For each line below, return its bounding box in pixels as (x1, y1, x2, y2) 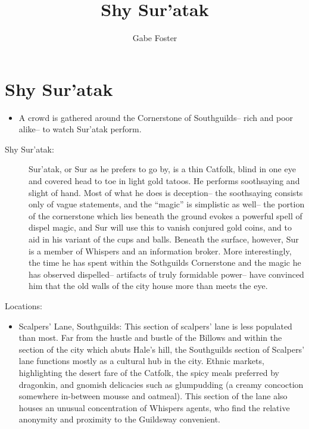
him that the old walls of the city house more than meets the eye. (29, 279, 268, 292)
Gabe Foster (132, 32, 177, 44)
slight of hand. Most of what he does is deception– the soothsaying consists (29, 186, 303, 198)
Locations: (5, 299, 42, 312)
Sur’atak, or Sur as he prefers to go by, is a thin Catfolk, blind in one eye (29, 163, 296, 175)
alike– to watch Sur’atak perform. (18, 123, 142, 135)
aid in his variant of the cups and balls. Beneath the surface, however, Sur (29, 233, 299, 245)
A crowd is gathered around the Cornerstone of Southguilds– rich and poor (18, 111, 294, 123)
